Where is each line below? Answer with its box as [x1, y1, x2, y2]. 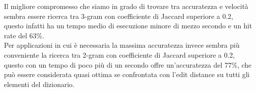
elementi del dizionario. [4, 79, 74, 89]
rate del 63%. [4, 30, 44, 40]
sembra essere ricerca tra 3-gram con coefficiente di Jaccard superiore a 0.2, [4, 10, 233, 21]
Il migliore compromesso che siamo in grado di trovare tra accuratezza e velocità [4, 1, 249, 11]
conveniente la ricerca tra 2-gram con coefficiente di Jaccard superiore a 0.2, [4, 49, 235, 60]
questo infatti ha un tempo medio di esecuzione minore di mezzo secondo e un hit [4, 20, 252, 31]
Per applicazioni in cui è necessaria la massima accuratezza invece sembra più [4, 40, 240, 50]
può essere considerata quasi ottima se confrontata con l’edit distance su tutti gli [4, 69, 250, 80]
